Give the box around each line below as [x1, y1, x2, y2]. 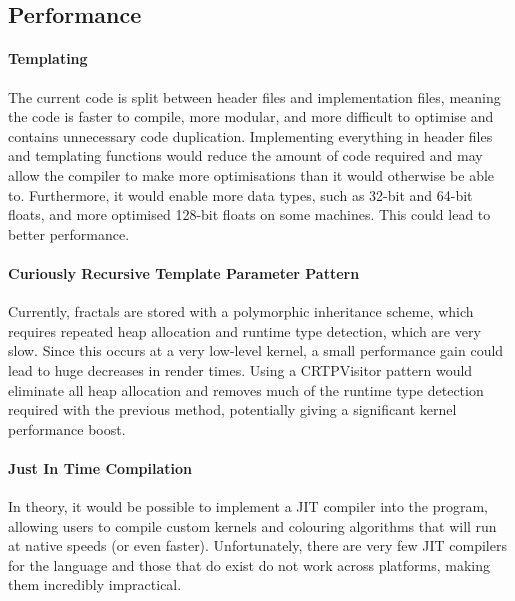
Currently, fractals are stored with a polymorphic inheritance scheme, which [8, 301, 474, 322]
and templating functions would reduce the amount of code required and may [8, 145, 483, 166]
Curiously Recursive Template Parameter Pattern [8, 262, 360, 283]
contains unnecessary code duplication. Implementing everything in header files [8, 125, 493, 146]
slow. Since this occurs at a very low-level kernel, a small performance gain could [8, 340, 504, 361]
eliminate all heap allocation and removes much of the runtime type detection [8, 379, 484, 400]
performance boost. [8, 418, 126, 439]
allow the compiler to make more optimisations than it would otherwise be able [8, 164, 495, 185]
